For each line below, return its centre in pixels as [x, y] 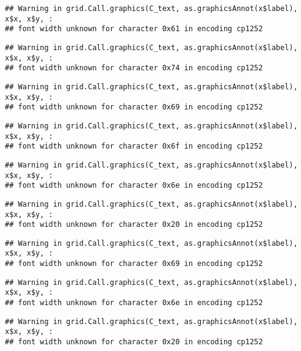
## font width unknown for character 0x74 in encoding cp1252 [134, 68]
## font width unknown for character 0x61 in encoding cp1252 [134, 29]
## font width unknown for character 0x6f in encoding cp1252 [134, 146]
